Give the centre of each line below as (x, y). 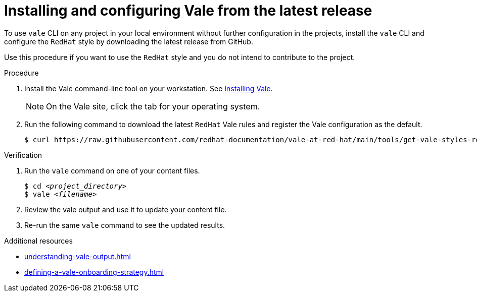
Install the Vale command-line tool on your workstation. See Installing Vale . (149, 88)
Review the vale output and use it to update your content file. (126, 209)
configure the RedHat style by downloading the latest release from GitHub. (129, 41)
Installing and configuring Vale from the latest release (188, 11)
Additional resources (38, 241)
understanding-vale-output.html (78, 256)
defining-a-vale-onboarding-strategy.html (94, 272)
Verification (23, 155)
